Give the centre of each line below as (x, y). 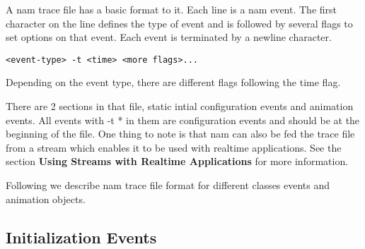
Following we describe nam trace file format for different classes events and (168, 185)
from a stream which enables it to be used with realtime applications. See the (174, 147)
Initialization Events (81, 237)
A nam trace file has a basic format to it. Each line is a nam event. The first (172, 9)
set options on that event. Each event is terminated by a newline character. (169, 37)
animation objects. (46, 199)
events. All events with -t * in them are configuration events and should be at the (183, 120)
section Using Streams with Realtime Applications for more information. (177, 161)
